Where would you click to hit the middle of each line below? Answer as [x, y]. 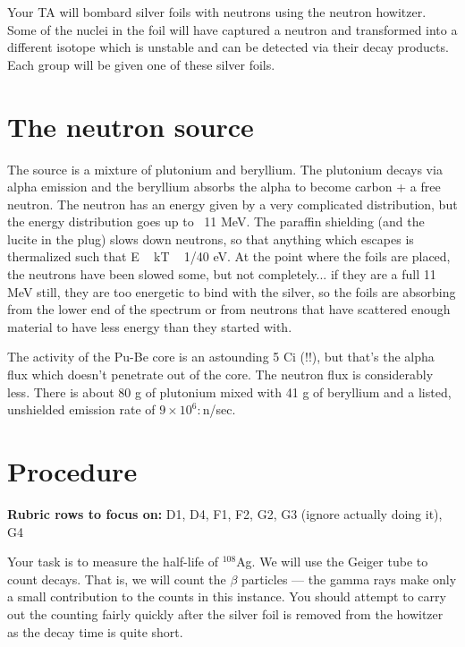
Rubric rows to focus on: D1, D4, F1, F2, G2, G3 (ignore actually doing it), [225, 513]
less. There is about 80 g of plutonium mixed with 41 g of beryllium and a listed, [229, 392]
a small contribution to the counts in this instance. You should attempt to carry [227, 596]
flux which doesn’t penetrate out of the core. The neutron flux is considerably [220, 375]
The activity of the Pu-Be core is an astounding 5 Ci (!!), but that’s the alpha [221, 357]
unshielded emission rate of [81, 409]
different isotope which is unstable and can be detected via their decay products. [228, 47]
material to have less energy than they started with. [150, 326]
